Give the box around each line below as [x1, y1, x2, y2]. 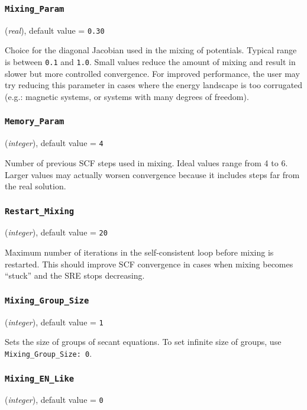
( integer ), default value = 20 [5, 226, 108, 238]
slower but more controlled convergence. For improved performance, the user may [5, 67, 300, 79]
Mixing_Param [5, 4, 64, 14]
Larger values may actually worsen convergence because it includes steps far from [5, 168, 300, 180]
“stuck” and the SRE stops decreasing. [5, 269, 145, 282]
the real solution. [5, 180, 66, 192]
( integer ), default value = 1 [5, 315, 104, 328]
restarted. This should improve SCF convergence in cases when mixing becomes [5, 257, 293, 270]
